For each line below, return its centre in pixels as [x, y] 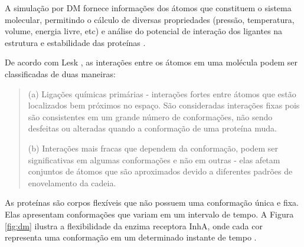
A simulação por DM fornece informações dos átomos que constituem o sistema [148, 8]
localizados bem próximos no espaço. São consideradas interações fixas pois [164, 105]
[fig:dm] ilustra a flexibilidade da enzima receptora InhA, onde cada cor [134, 225]
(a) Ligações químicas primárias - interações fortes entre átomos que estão [162, 93]
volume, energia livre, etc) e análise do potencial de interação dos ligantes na [144, 31]
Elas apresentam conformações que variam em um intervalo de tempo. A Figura [149, 214]
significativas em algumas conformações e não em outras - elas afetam [154, 159]
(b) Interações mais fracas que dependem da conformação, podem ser [153, 148]
